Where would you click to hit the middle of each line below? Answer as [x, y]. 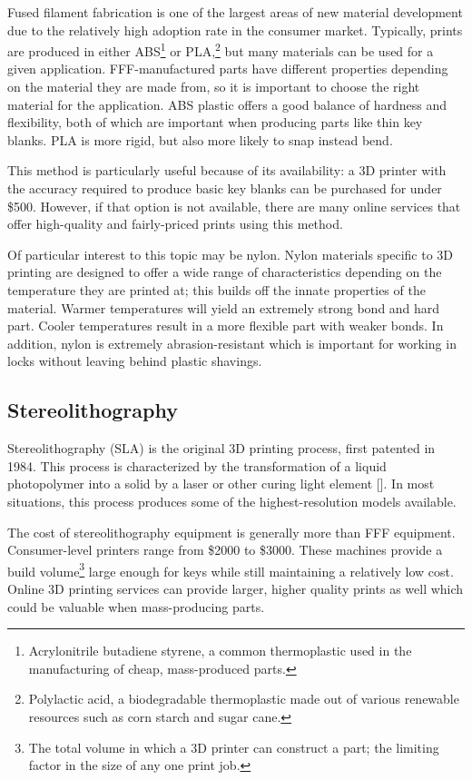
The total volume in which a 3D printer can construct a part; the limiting [234, 747]
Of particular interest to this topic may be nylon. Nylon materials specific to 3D [231, 254]
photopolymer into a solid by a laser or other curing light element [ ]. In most [221, 484]
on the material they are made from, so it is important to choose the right [214, 87]
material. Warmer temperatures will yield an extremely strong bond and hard [224, 307]
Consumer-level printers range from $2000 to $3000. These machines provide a [225, 550]
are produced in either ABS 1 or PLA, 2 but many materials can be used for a [221, 49]
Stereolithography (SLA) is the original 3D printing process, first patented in [221, 448]
